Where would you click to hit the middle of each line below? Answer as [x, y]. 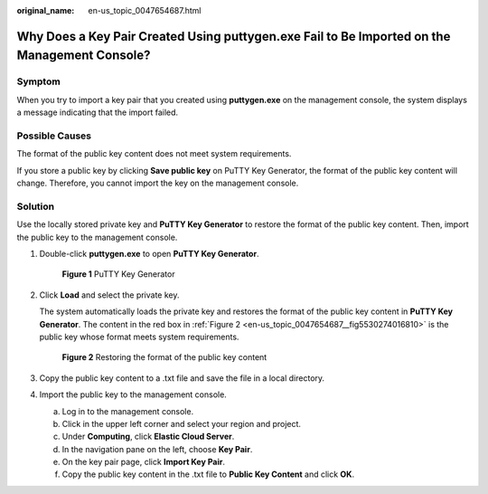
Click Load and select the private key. [109, 295]
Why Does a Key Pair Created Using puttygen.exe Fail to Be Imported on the [234, 36]
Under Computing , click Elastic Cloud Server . [148, 437]
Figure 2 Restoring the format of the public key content [164, 357]
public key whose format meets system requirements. [139, 337]
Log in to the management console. [128, 411]
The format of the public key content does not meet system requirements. [154, 154]
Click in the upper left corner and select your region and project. [182, 423]
